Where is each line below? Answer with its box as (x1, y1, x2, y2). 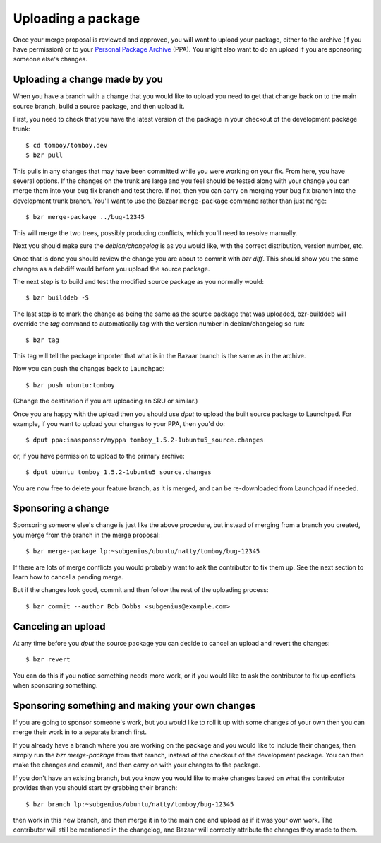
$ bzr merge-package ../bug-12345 (25, 213, 145, 221)
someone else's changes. (13, 55, 87, 64)
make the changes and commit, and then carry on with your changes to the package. (13, 760, 261, 770)
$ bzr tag (25, 336, 59, 344)
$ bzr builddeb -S (25, 294, 90, 302)
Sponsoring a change (13, 502, 109, 514)
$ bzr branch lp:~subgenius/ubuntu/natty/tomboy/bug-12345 (25, 800, 234, 808)
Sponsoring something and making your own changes (13, 700, 256, 712)
